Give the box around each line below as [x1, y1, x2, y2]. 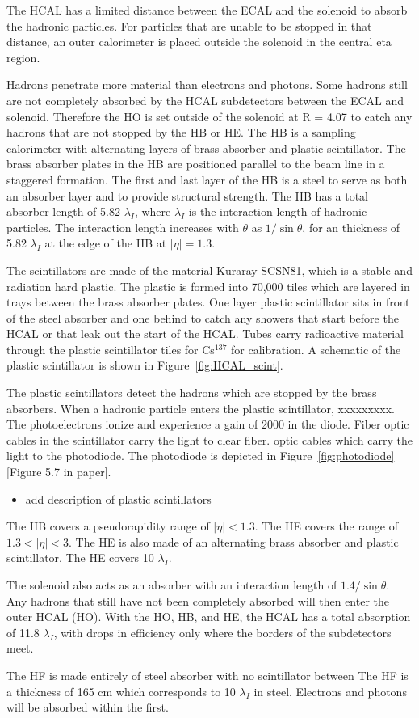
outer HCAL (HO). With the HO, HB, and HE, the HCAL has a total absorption [6, 608, 411, 625]
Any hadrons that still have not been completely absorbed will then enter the [6, 592, 390, 609]
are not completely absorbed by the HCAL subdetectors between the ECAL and [6, 91, 404, 108]
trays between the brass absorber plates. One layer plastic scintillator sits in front [6, 294, 410, 310]
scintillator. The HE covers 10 [6, 549, 154, 566]
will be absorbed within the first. [6, 699, 169, 716]
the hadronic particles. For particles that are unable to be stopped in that [6, 17, 372, 34]
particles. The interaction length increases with [6, 218, 239, 235]
